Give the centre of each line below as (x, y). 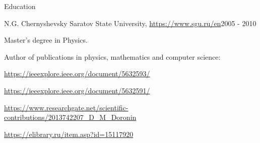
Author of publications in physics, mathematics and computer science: (112, 56)
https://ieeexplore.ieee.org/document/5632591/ (77, 90)
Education (20, 6)
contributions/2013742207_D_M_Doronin (70, 117)
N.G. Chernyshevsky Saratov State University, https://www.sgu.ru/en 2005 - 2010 (130, 23)
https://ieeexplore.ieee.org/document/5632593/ (77, 74)
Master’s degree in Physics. (46, 40)
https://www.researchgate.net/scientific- (66, 107)
